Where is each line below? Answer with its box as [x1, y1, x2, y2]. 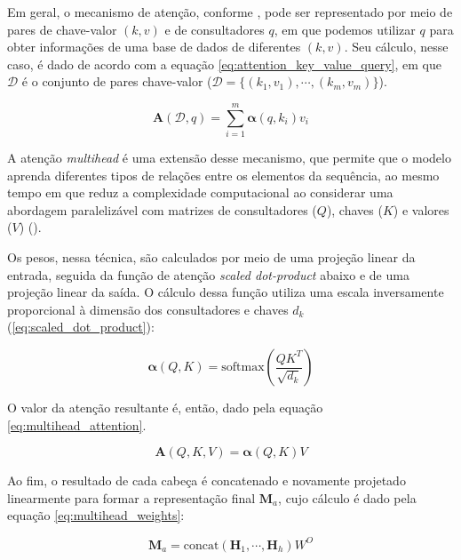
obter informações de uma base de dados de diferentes [7, 37, 301, 56]
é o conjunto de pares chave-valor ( [21, 72, 212, 91]
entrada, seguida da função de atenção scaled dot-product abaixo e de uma [7, 265, 409, 284]
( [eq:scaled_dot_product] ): [7, 317, 155, 336]
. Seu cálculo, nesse [344, 37, 449, 56]
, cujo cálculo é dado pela [278, 488, 417, 507]
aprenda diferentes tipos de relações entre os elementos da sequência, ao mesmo [7, 165, 440, 184]
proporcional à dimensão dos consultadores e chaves [7, 300, 289, 318]
